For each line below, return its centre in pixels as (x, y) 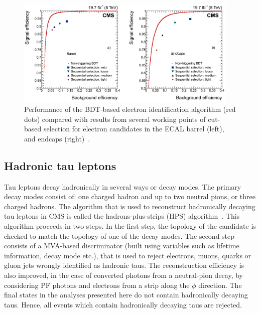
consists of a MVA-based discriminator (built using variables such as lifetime (122, 246)
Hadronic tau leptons (60, 165)
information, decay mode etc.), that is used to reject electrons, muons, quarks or (128, 255)
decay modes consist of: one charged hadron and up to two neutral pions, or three (130, 196)
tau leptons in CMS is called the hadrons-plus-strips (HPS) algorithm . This (122, 216)
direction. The (220, 285)
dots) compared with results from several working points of (115, 119)
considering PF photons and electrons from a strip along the (97, 285)
